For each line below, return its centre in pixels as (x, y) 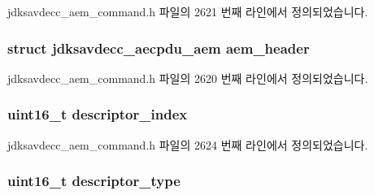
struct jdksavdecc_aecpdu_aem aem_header (159, 48)
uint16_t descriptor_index (98, 114)
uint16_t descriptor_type (94, 181)
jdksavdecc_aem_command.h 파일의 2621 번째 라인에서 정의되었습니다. (188, 11)
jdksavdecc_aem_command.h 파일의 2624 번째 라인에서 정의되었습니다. (188, 144)
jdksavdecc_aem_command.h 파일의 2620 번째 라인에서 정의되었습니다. (188, 78)
